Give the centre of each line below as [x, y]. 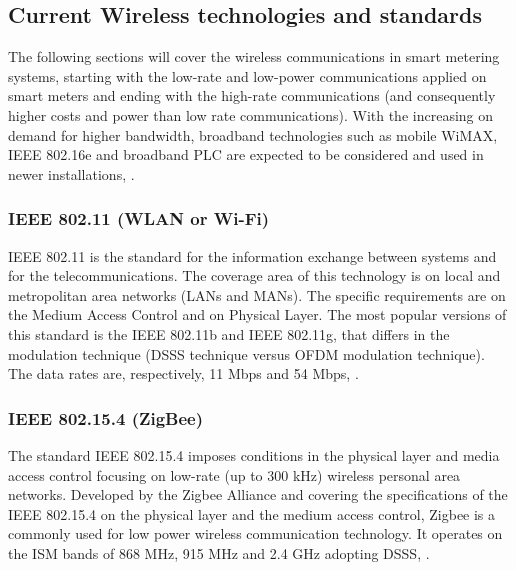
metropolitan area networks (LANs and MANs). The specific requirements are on [257, 294]
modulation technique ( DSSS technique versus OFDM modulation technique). [246, 353]
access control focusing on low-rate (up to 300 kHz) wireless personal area [234, 474]
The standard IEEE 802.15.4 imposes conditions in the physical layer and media [254, 454]
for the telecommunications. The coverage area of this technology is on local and [254, 275]
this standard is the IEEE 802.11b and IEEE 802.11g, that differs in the [229, 333]
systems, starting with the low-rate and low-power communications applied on [247, 75]
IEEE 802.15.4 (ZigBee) [106, 417]
